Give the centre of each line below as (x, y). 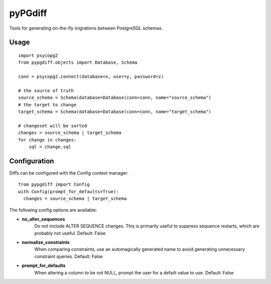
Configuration (32, 161)
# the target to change (47, 105)
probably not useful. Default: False (70, 233)
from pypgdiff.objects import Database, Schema (78, 62)
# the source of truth (46, 91)
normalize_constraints (46, 242)
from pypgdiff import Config (54, 185)
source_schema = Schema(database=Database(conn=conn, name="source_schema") (115, 98)
